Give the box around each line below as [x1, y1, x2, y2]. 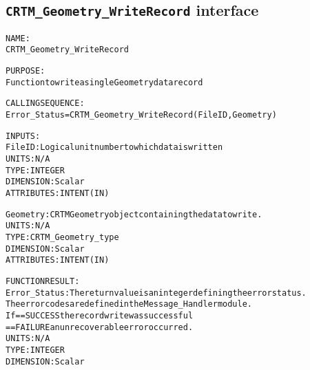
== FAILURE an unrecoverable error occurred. [6, 322, 194, 332]
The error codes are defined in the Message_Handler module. [6, 299, 253, 309]
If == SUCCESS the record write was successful [6, 310, 194, 320]
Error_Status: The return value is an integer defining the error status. [6, 287, 307, 298]
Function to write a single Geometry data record [6, 77, 203, 87]
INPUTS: [6, 131, 41, 141]
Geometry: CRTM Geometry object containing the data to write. [6, 209, 262, 219]
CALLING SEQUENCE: [6, 98, 85, 109]
